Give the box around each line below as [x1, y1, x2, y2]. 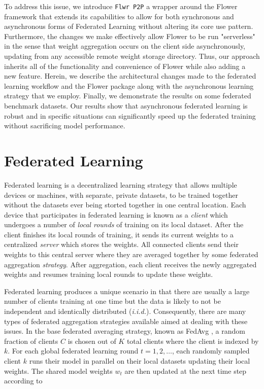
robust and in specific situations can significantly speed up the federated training [4, 110, 256, 121]
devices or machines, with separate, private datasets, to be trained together [4, 189, 238, 200]
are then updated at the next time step [124, 365, 247, 376]
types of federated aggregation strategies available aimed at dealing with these [4, 315, 248, 326]
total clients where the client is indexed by [126, 335, 259, 346]
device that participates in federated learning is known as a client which [4, 209, 228, 220]
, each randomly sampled [172, 345, 250, 356]
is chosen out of [68, 335, 116, 346]
